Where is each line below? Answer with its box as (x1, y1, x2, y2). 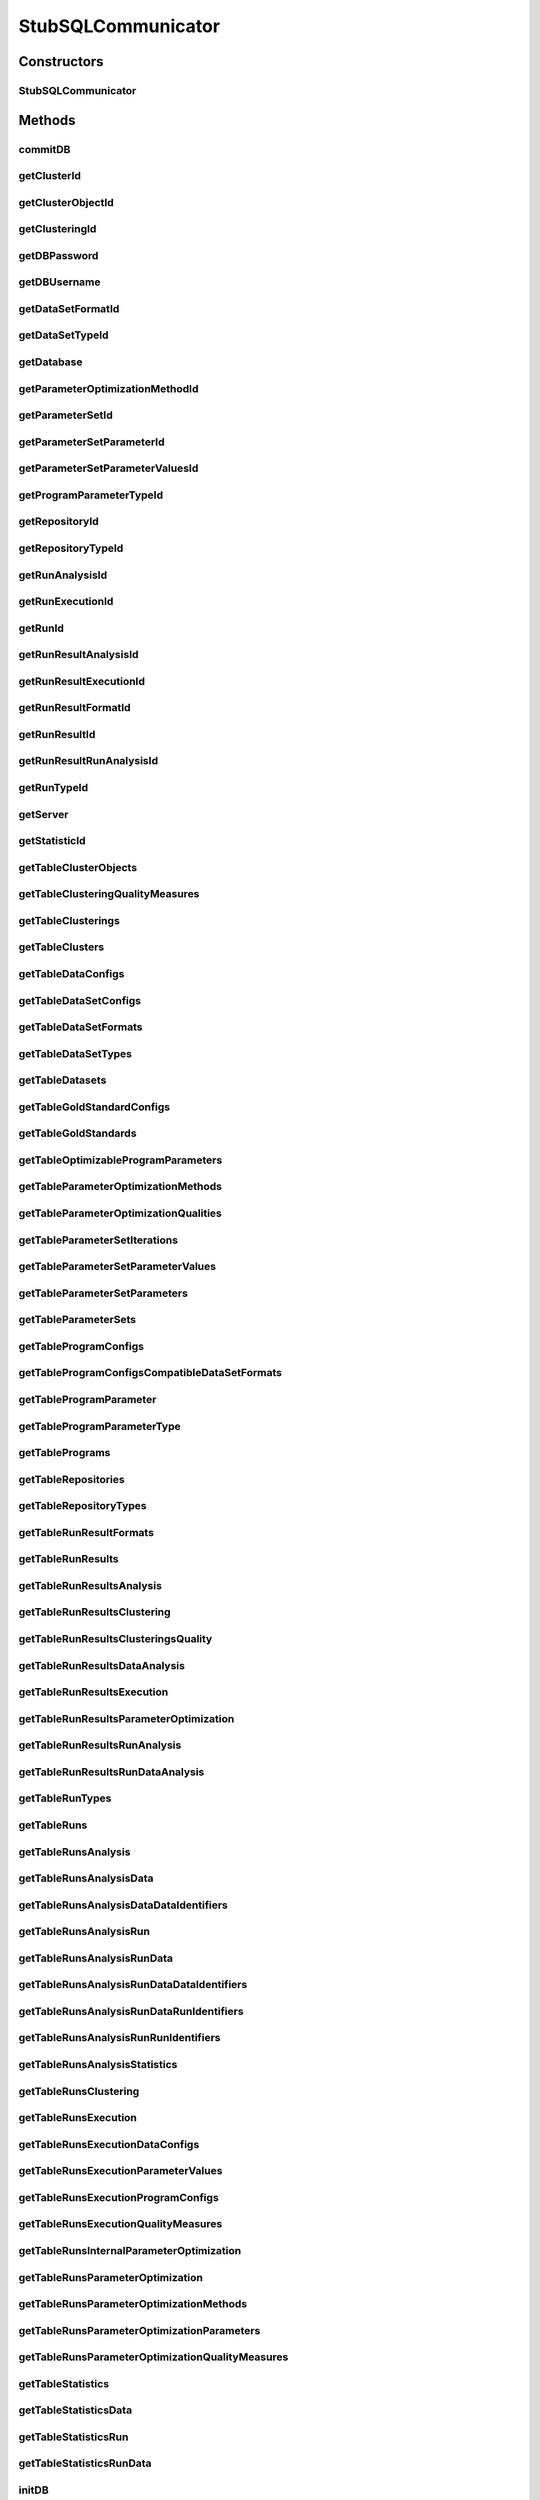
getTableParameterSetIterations (18, 1233, 179, 1247)
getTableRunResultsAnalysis (18, 1578, 162, 1592)
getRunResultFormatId (18, 701, 131, 715)
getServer (18, 807, 69, 821)
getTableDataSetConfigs (18, 993, 142, 1007)
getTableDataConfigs (18, 966, 125, 980)
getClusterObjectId (18, 195, 114, 209)
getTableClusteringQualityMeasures (18, 887, 200, 901)
